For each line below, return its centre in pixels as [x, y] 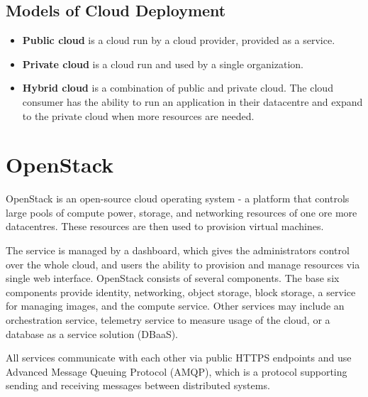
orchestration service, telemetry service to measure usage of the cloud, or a [168, 320]
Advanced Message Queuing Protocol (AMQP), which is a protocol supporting [177, 371]
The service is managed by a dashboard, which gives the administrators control [178, 250]
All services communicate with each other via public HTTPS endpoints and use [179, 358]
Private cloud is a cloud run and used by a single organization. [163, 64]
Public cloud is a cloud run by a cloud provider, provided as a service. [179, 40]
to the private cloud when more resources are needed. [138, 115]
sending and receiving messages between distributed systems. [138, 385]
